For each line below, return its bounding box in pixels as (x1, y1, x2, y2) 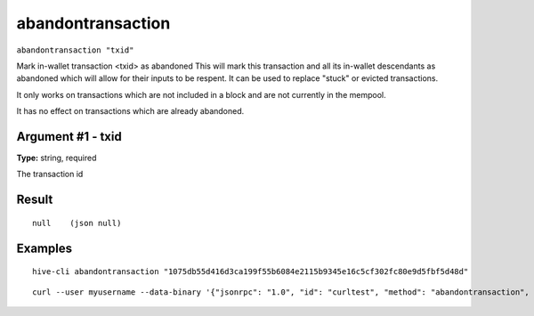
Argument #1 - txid (16, 129, 122, 144)
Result (16, 192, 53, 207)
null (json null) (32, 218, 122, 228)
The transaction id (16, 169, 84, 180)
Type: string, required (16, 152, 97, 164)
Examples (16, 240, 73, 255)
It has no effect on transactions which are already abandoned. (16, 106, 245, 117)
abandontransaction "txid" (16, 45, 134, 55)
